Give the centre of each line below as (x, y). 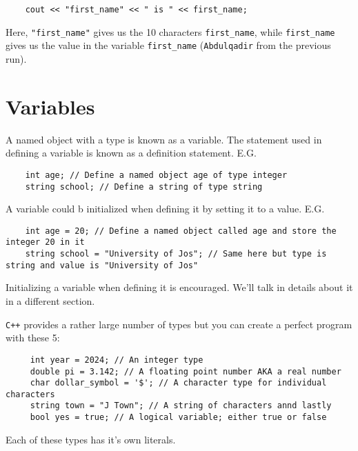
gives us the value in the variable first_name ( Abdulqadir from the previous (168, 45)
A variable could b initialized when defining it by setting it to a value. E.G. (165, 209)
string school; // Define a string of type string (144, 187)
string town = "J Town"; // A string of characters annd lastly (181, 406)
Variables (50, 106)
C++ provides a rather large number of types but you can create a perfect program (179, 324)
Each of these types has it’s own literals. (91, 439)
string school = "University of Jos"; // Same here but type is (176, 254)
